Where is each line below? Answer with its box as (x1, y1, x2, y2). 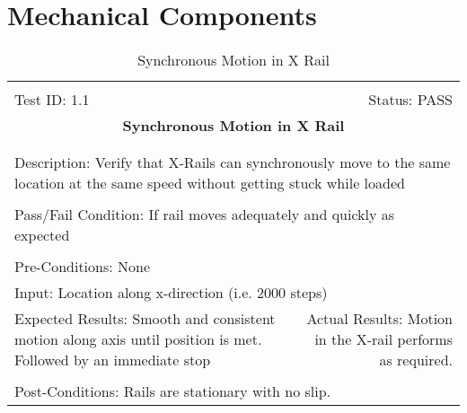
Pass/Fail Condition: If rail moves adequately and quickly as (14, 204, 395, 225)
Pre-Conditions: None (14, 256, 151, 277)
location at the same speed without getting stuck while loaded (14, 172, 405, 194)
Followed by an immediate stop (14, 349, 211, 371)
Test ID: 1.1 (14, 89, 90, 110)
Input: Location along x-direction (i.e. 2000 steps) (14, 282, 328, 303)
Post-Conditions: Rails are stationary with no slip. (14, 381, 331, 402)
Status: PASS (368, 89, 453, 110)
